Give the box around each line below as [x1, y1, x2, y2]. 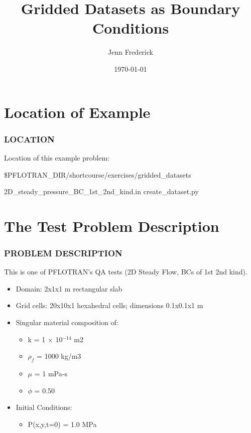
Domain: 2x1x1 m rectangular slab [16, 283, 122, 294]
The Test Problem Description [4, 215, 219, 236]
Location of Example [4, 101, 151, 122]
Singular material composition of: [16, 317, 118, 328]
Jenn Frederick [108, 47, 153, 57]
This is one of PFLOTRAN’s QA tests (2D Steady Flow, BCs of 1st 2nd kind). [4, 266, 247, 277]
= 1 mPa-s [34, 368, 67, 379]
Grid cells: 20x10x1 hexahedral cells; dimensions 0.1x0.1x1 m [16, 300, 203, 311]
